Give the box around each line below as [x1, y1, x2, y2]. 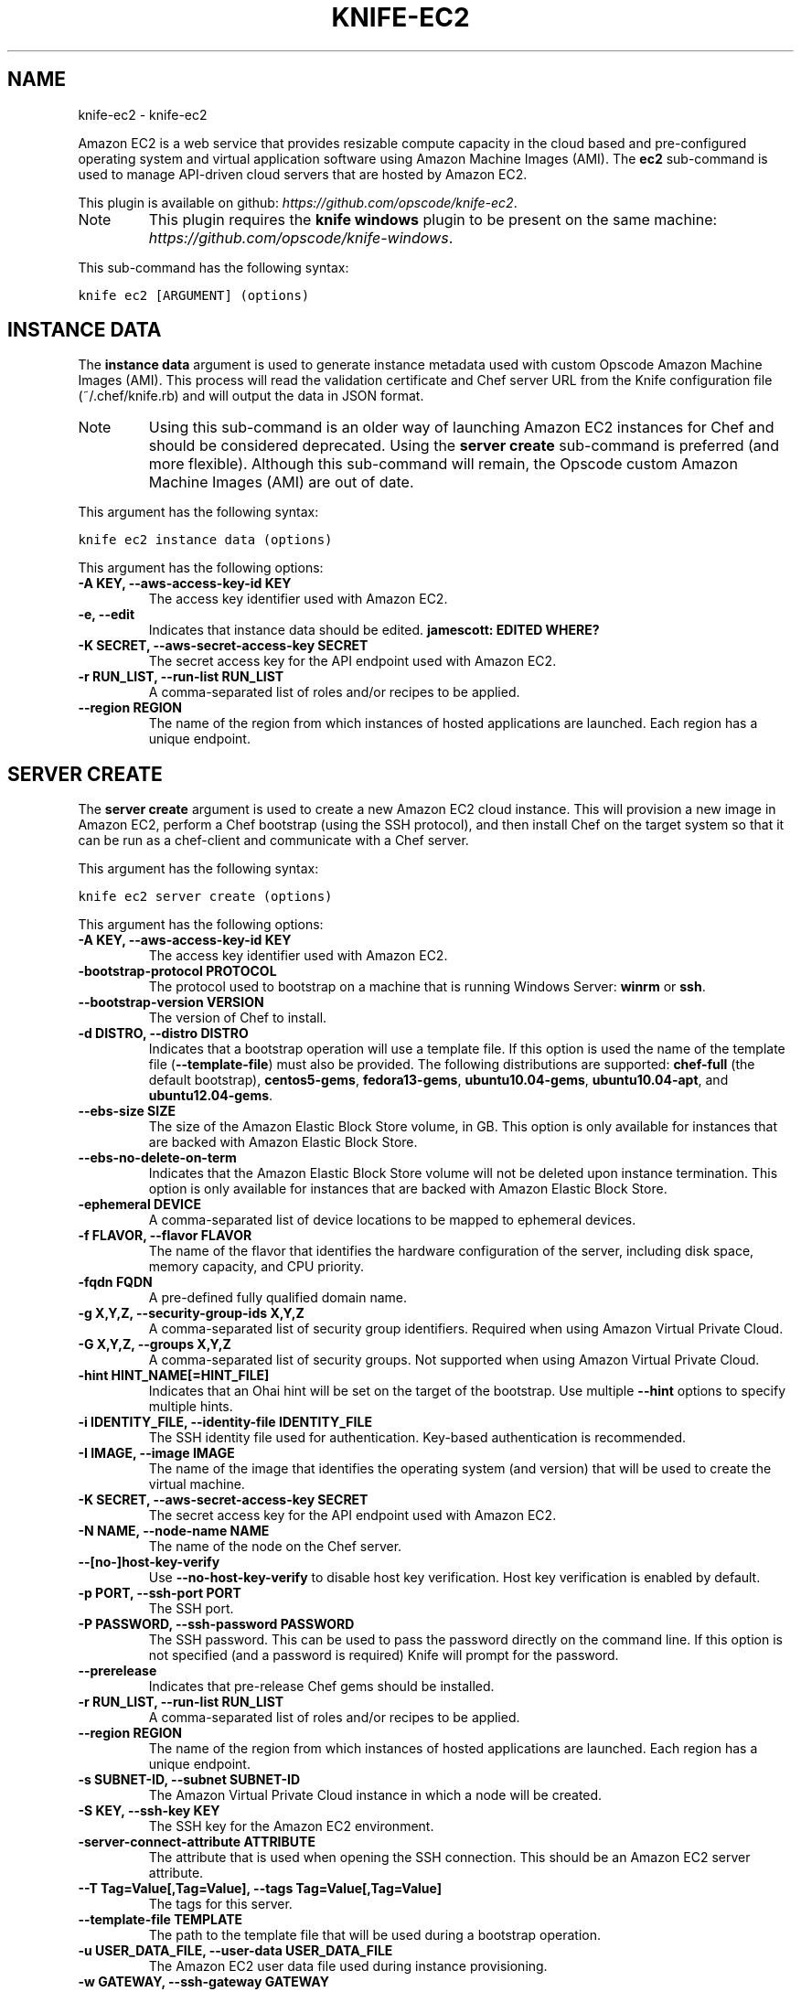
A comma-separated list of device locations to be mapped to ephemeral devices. [148, 1212, 636, 1228]
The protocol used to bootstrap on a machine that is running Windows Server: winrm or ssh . [148, 979, 706, 995]
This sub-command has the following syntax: [78, 259, 349, 275]
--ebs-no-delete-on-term [78, 1150, 237, 1166]
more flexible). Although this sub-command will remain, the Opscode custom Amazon [148, 455, 738, 474]
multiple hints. [148, 1398, 233, 1415]
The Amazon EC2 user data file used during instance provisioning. [148, 1958, 548, 1975]
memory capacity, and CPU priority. [148, 1258, 365, 1275]
